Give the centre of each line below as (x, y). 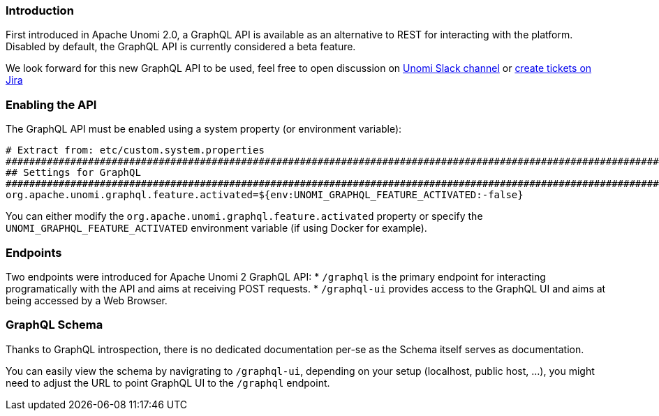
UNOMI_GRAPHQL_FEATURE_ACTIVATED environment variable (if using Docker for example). (216, 228)
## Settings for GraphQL (73, 173)
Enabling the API (51, 104)
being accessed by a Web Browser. (87, 300)
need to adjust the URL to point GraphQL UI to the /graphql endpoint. (168, 382)
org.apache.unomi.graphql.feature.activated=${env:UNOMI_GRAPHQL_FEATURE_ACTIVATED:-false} (265, 195)
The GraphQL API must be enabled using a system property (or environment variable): (204, 129)
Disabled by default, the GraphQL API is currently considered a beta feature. (181, 47)
